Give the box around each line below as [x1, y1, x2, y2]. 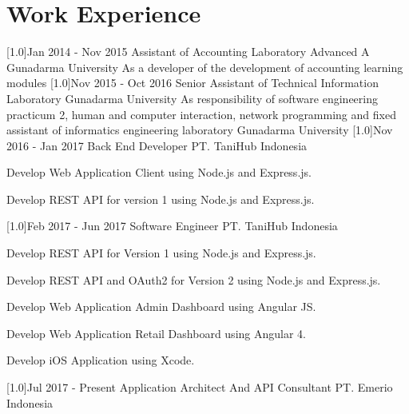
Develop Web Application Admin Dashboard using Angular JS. [6, 298, 316, 315]
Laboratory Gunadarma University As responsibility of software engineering [6, 90, 378, 106]
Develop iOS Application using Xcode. [6, 352, 195, 368]
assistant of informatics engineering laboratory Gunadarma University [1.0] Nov [6, 121, 393, 138]
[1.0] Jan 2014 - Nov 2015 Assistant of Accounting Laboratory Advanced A [6, 43, 370, 60]
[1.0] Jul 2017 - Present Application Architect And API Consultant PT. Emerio [6, 379, 393, 396]
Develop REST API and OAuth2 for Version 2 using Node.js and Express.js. [6, 271, 381, 288]
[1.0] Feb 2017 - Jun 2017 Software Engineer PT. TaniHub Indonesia [6, 217, 338, 234]
